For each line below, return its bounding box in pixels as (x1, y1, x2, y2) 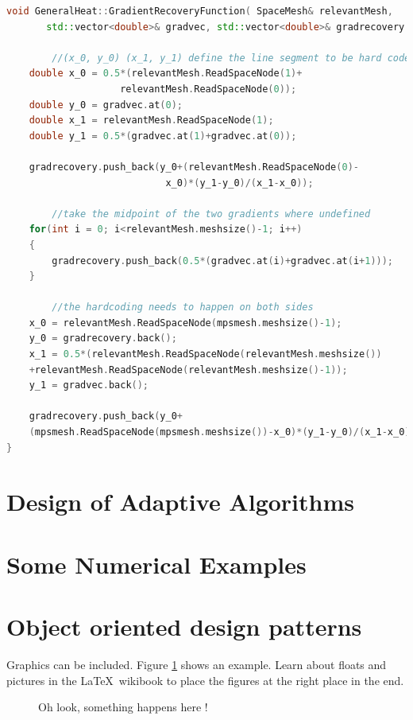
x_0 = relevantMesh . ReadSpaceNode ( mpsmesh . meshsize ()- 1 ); (29, 317, 342, 329)
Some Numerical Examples (6, 547, 307, 580)
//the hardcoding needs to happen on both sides (52, 302, 314, 313)
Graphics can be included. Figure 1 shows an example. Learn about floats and (6, 656, 387, 673)
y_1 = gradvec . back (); (29, 379, 149, 391)
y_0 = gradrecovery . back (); (29, 333, 177, 344)
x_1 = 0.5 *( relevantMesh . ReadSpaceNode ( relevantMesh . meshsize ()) (29, 348, 382, 360)
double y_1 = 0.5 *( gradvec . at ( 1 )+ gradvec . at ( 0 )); (29, 130, 297, 142)
